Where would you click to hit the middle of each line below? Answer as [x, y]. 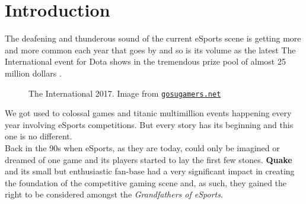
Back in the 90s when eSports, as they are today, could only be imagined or [142, 147]
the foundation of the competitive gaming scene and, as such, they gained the [146, 182]
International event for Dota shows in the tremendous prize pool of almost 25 [145, 61]
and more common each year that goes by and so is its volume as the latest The [150, 50]
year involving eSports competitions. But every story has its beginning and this [149, 124]
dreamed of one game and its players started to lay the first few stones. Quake [149, 159]
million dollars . [33, 73]
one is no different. [39, 136]
